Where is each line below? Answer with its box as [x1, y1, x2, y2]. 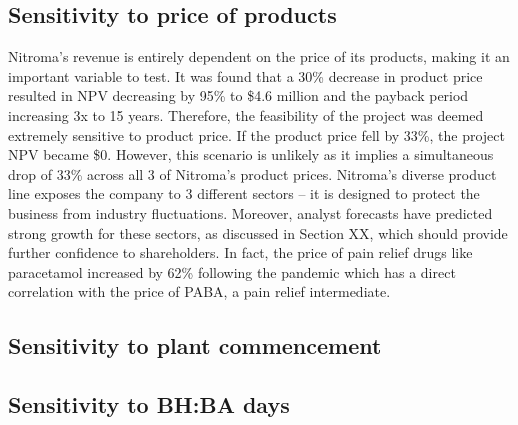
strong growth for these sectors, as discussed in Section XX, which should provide [8, 222, 508, 243]
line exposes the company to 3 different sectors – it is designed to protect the [8, 183, 480, 204]
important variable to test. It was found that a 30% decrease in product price [8, 65, 483, 86]
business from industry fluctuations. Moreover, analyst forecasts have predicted [8, 202, 493, 223]
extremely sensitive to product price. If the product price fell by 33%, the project [8, 124, 505, 145]
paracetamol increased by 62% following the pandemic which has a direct [8, 261, 456, 282]
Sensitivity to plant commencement [8, 330, 382, 361]
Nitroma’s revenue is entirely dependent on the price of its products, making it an [8, 46, 510, 67]
